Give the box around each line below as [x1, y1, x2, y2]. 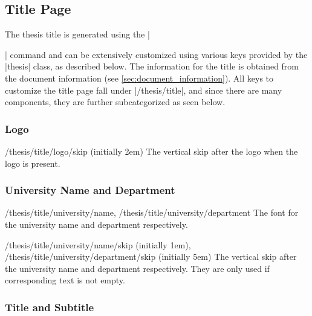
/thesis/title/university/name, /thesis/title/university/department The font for [5, 206, 299, 219]
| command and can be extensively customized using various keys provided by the [5, 48, 308, 60]
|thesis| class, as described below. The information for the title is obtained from [5, 60, 299, 73]
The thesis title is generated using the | [5, 28, 150, 40]
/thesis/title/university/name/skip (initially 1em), [5, 238, 191, 251]
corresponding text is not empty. [5, 274, 125, 286]
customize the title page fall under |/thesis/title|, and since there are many [5, 83, 282, 96]
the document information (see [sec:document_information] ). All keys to [5, 71, 274, 84]
